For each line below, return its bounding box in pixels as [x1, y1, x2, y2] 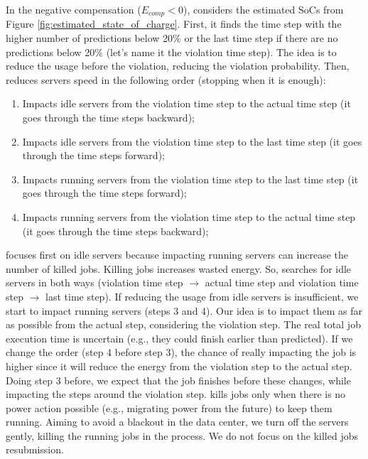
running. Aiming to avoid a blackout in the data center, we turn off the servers [6, 414, 349, 429]
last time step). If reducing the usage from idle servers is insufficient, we [45, 288, 359, 303]
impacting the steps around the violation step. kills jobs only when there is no [6, 387, 346, 401]
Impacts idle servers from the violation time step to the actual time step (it [22, 96, 351, 111]
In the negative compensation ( [6, 2, 141, 16]
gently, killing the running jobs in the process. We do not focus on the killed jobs [6, 428, 358, 443]
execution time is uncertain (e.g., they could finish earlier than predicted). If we [6, 330, 353, 345]
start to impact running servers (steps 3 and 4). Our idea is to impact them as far [6, 303, 363, 318]
